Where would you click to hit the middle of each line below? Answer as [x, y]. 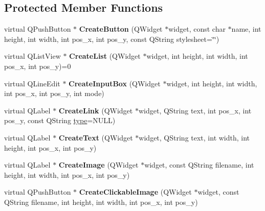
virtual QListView [32, 56]
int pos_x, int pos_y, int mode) [54, 93]
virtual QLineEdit [32, 83]
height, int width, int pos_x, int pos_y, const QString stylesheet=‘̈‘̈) [112, 39]
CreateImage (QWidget [98, 165]
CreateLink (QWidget [96, 110]
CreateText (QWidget [96, 137]
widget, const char [197, 29]
